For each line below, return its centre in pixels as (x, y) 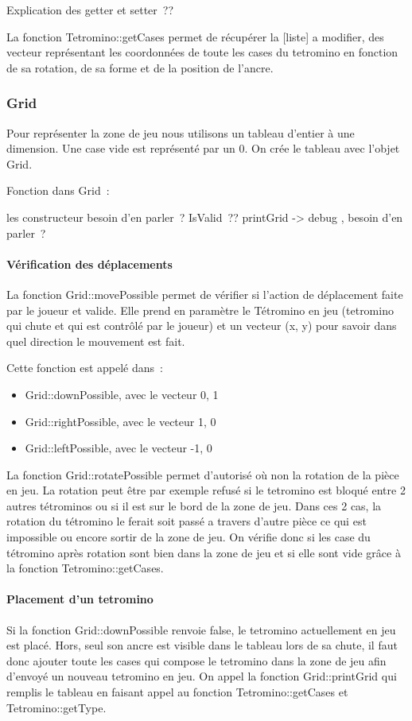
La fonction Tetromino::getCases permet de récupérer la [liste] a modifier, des (195, 36)
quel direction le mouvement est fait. (96, 341)
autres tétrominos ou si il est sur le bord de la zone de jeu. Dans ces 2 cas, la (194, 505)
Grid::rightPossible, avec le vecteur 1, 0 (120, 421)
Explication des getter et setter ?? (90, 10)
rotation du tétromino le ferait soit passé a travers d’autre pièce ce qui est (187, 521)
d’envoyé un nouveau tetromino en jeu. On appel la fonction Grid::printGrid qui (202, 676)
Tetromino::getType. (56, 707)
